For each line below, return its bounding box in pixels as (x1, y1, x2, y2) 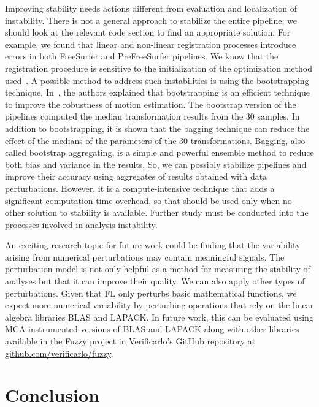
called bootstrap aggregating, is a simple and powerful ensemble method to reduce (5, 146, 314, 159)
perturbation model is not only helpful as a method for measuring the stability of (5, 262, 310, 275)
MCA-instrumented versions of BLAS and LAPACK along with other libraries (5, 322, 299, 335)
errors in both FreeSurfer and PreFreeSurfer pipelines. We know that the (5, 50, 279, 63)
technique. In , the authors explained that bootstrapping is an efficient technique (5, 86, 310, 99)
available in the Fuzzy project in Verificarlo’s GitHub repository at (5, 335, 256, 348)
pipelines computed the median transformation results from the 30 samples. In (5, 110, 300, 123)
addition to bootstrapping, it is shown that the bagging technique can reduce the (5, 121, 310, 134)
